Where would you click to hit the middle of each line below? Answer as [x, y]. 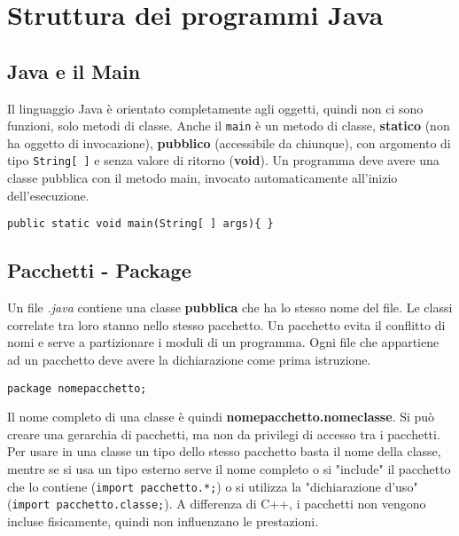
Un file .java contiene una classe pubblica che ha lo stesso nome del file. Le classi [230, 307]
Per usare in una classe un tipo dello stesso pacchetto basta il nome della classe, [224, 451]
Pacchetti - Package [99, 270]
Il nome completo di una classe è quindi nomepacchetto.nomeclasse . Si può [221, 417]
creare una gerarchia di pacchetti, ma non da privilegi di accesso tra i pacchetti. [224, 434]
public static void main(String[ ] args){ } [140, 224]
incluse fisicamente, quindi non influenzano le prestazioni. [163, 520]
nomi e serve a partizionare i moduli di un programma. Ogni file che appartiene [223, 342]
